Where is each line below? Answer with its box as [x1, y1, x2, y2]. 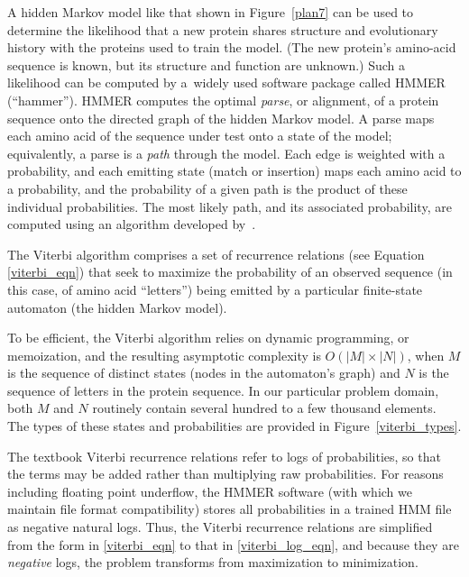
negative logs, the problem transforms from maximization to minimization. [7, 553, 418, 572]
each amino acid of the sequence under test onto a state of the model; [7, 126, 392, 145]
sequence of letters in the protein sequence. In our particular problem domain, [7, 380, 439, 399]
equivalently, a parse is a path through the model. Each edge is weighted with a [7, 143, 446, 162]
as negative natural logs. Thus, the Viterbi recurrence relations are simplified [7, 517, 433, 536]
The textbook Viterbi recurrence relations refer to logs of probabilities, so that [7, 446, 441, 465]
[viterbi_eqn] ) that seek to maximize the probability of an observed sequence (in [7, 262, 453, 281]
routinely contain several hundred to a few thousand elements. [92, 398, 437, 417]
